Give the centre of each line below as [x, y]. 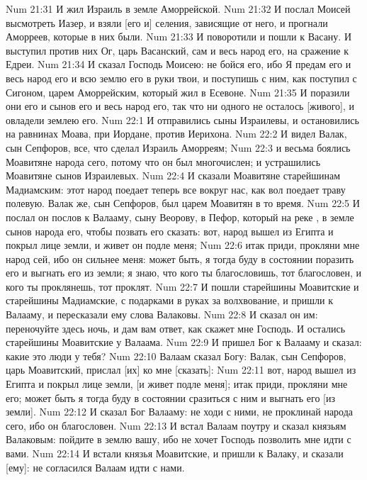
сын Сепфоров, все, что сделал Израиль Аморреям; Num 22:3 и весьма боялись [178, 147]
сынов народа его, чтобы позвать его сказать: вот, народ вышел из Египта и [170, 231]
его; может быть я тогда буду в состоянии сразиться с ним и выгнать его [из [170, 397]
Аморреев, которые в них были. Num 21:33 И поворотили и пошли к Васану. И [179, 37]
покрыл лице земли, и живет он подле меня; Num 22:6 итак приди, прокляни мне [183, 245]
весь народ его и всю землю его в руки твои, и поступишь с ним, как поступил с [181, 78]
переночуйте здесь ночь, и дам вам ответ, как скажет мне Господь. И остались [176, 328]
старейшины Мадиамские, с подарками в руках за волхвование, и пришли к [170, 300]
